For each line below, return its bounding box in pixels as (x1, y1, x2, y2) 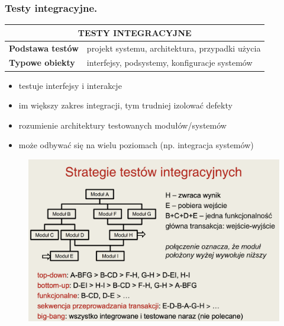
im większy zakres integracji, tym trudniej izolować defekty (18, 99, 233, 111)
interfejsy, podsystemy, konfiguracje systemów (86, 56, 253, 69)
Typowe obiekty (9, 56, 75, 69)
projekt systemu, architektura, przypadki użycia (86, 41, 261, 54)
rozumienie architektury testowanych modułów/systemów (18, 119, 227, 131)
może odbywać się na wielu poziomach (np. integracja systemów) (18, 139, 254, 151)
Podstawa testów (9, 41, 79, 54)
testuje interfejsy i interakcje (18, 79, 122, 91)
